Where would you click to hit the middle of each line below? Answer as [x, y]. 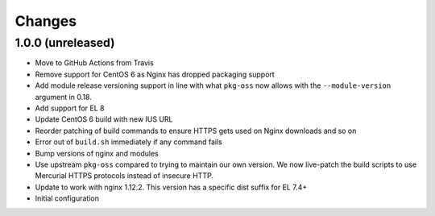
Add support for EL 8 [70, 108]
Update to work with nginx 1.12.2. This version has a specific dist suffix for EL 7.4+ [171, 187]
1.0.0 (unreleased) [65, 43]
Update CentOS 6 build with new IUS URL [104, 119]
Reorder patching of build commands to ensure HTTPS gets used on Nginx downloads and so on [196, 131]
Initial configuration [67, 198]
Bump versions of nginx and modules [97, 153]
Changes [46, 21]
